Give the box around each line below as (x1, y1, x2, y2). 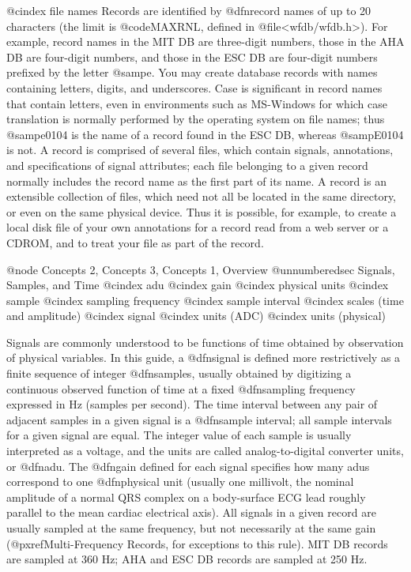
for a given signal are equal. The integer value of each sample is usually (6, 427, 352, 443)
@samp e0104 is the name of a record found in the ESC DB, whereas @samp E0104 (6, 126, 404, 142)
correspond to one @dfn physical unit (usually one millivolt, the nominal (6, 473, 354, 490)
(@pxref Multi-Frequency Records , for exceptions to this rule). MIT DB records (6, 535, 388, 551)
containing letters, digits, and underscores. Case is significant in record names (6, 79, 383, 96)
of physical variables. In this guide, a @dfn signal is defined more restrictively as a (6, 349, 401, 366)
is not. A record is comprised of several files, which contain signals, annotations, (6, 141, 394, 158)
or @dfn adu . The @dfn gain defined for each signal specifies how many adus (6, 457, 370, 474)
